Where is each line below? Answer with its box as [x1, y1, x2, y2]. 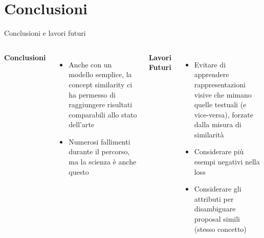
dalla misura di [194, 119, 241, 130]
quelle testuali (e [194, 99, 247, 110]
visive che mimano [194, 89, 252, 100]
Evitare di [194, 59, 226, 69]
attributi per [194, 193, 234, 204]
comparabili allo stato [69, 109, 137, 120]
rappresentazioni [194, 79, 246, 89]
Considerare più [194, 146, 244, 157]
